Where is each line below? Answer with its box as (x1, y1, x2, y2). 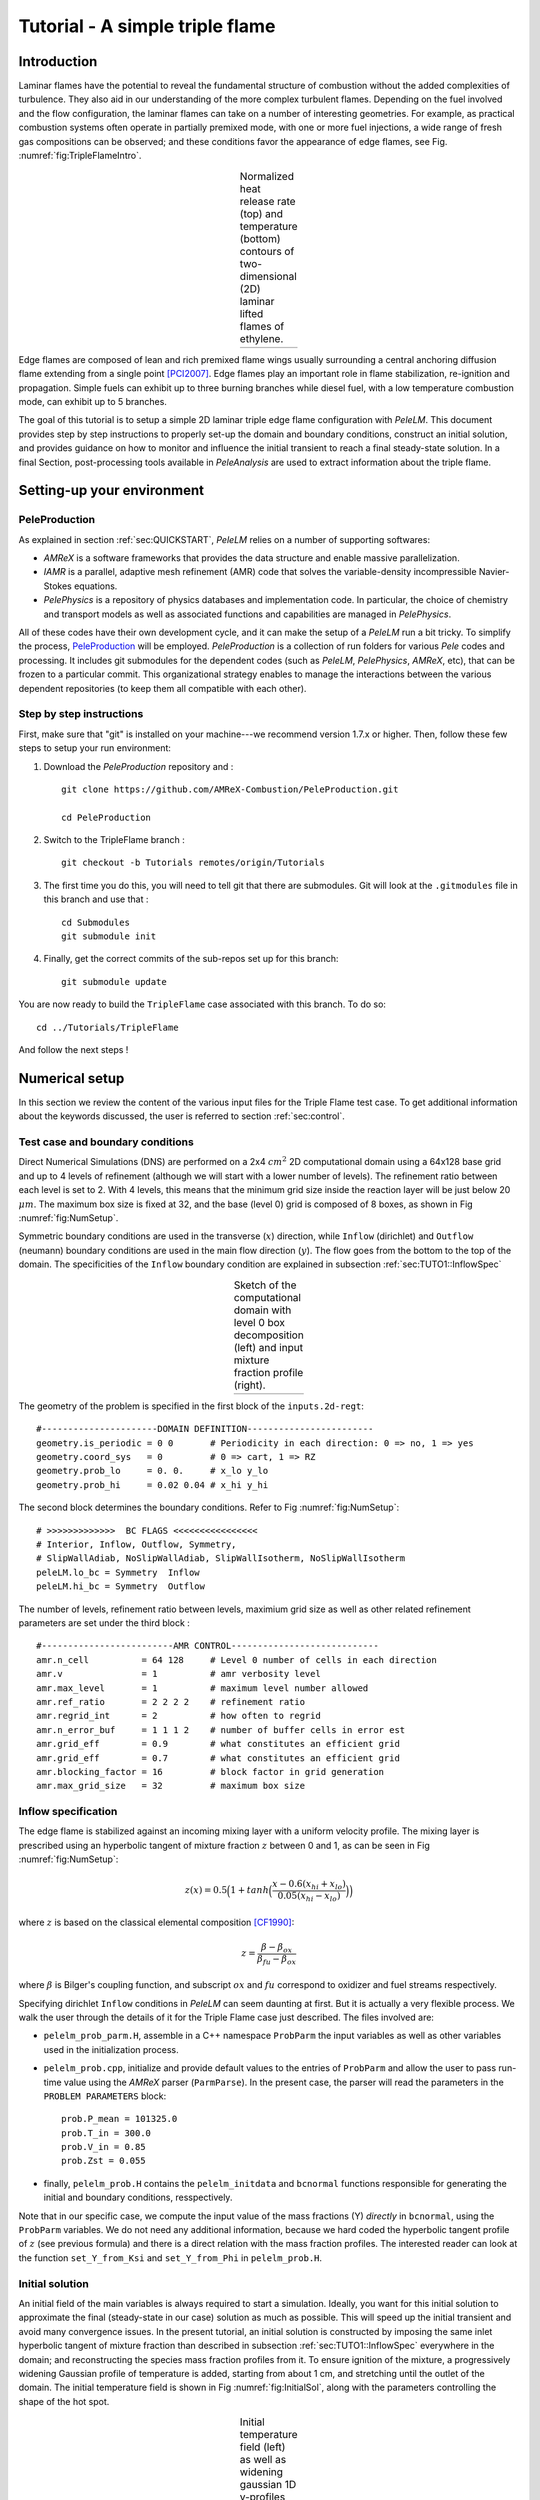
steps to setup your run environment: (18, 742, 172, 754)
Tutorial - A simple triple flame (18, 15, 276, 37)
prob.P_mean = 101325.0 (61, 2113, 178, 2125)
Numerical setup (18, 1070, 125, 1087)
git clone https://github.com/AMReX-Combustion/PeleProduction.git (61, 783, 399, 795)
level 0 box (233, 1315, 285, 1329)
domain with (233, 1303, 292, 1317)
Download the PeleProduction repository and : (43, 760, 234, 772)
